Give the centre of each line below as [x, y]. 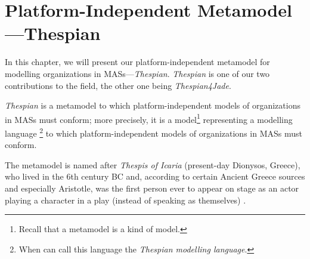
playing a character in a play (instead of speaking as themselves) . [125, 200]
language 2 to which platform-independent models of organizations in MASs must [154, 132]
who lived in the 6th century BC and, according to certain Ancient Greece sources [155, 176]
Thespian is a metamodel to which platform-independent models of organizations [153, 105]
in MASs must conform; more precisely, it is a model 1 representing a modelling [149, 118]
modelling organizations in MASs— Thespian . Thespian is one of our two [137, 73]
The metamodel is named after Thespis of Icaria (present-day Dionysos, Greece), [153, 164]
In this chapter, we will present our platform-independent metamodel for [137, 62]
